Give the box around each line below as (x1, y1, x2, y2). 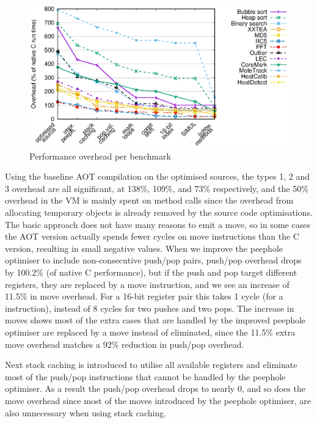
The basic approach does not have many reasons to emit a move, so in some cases (5, 218, 310, 230)
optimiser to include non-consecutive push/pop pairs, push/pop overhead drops (5, 254, 302, 267)
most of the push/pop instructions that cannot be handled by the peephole (5, 370, 286, 383)
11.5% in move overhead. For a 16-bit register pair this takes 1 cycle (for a (5, 290, 283, 303)
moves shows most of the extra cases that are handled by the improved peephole (5, 314, 306, 326)
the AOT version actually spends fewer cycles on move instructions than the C (5, 230, 299, 243)
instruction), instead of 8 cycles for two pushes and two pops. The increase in (5, 301, 294, 314)
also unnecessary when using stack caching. (5, 406, 167, 419)
